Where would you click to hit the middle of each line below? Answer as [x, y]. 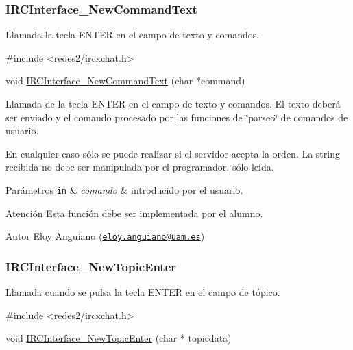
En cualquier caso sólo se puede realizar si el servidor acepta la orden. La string [173, 153]
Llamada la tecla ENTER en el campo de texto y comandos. [133, 35]
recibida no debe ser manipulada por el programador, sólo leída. [140, 167]
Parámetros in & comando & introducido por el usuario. [124, 189]
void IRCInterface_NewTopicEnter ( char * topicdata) [119, 338]
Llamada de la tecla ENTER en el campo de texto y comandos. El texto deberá [173, 103]
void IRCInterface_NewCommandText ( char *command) [125, 80]
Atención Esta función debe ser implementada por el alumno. [134, 213]
